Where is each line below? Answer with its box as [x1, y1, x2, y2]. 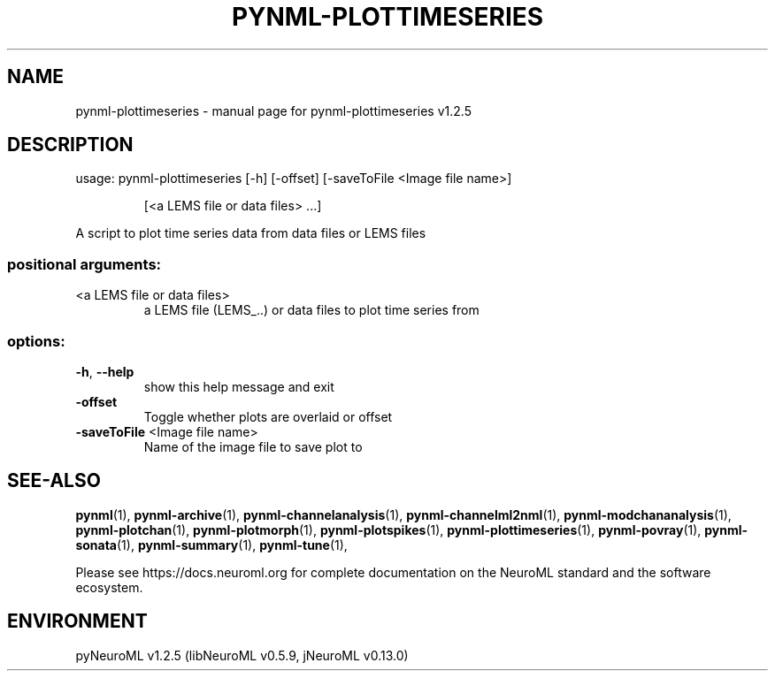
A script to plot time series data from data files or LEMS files [75, 225, 426, 241]
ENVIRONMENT [7, 610, 148, 633]
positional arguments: [7, 255, 162, 273]
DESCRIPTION [7, 133, 134, 156]
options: [7, 331, 65, 350]
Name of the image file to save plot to [143, 438, 363, 454]
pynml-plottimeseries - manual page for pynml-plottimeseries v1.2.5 [75, 103, 472, 118]
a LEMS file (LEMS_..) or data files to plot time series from [143, 302, 480, 318]
